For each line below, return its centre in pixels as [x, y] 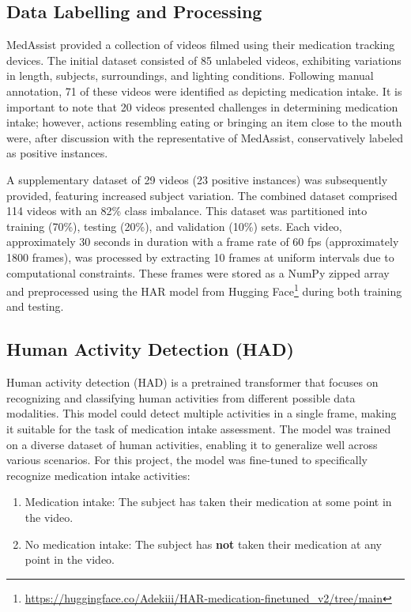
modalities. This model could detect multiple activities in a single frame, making [202, 413]
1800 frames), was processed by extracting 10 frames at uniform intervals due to [200, 257]
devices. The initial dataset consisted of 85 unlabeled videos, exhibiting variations [204, 60]
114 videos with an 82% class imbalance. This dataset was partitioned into [187, 211]
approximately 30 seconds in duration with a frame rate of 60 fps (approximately [203, 242]
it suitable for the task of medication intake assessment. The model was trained [199, 428]
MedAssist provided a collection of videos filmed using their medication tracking [201, 45]
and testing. [35, 306]
